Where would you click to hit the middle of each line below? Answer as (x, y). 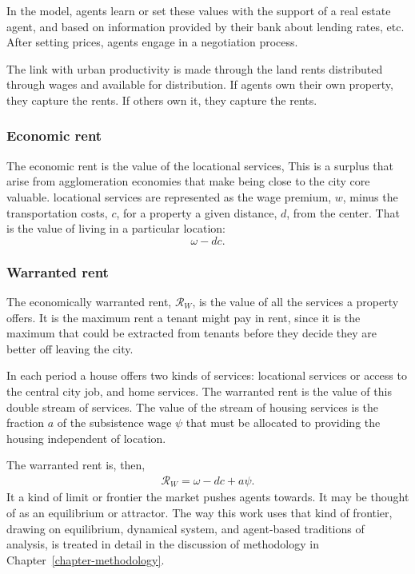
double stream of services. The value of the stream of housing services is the (193, 407)
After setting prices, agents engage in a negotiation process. (152, 42)
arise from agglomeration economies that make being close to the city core (188, 181)
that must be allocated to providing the (283, 423)
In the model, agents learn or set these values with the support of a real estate (199, 10)
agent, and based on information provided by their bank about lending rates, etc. (206, 26)
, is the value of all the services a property (295, 301)
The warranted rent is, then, (76, 465)
